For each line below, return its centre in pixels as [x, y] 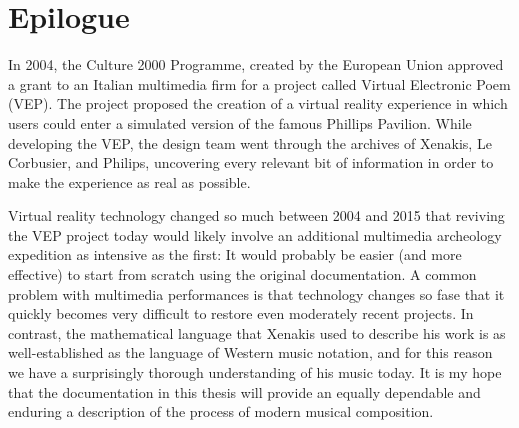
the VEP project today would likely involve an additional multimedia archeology [255, 234]
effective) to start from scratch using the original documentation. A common [242, 274]
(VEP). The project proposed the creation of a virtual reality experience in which [258, 103]
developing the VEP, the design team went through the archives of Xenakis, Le [250, 142]
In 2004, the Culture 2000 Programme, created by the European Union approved [256, 64]
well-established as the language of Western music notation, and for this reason [250, 352]
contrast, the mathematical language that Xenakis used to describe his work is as [257, 332]
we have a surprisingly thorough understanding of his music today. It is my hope [255, 372]
